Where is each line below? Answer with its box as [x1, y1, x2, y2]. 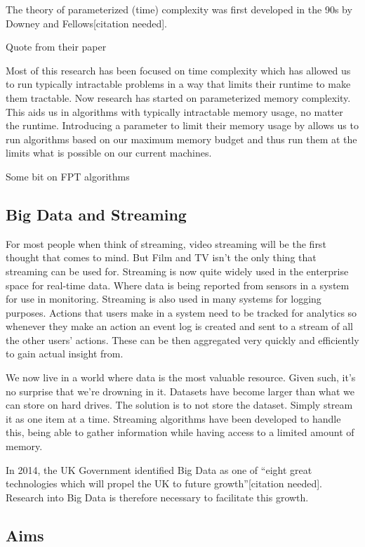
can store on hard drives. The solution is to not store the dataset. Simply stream [6, 397, 353, 412]
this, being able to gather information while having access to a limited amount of [6, 425, 354, 440]
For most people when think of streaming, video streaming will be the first [6, 236, 326, 251]
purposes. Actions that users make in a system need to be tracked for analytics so [6, 305, 357, 319]
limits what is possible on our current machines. [6, 145, 212, 160]
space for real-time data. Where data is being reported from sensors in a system [6, 277, 350, 292]
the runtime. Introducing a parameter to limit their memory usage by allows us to [6, 118, 359, 133]
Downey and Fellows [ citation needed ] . [6, 15, 167, 30]
